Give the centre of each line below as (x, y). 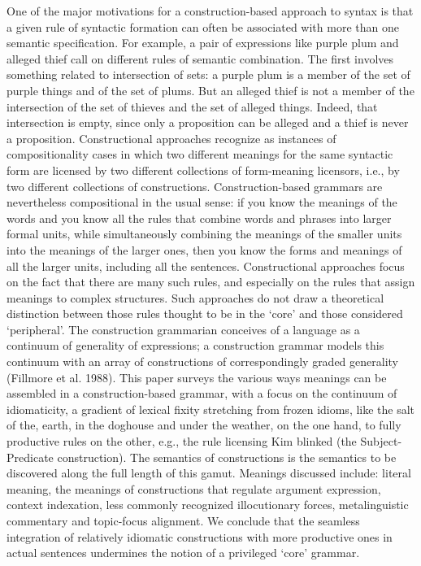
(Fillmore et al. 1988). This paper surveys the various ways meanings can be (197, 377)
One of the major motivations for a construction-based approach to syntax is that (210, 11)
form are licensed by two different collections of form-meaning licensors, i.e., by (203, 170)
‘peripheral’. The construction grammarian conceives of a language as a (183, 329)
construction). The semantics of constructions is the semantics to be (227, 457)
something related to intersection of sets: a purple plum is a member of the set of (208, 74)
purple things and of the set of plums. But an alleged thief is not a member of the (210, 90)
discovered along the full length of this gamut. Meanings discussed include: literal (209, 473)
